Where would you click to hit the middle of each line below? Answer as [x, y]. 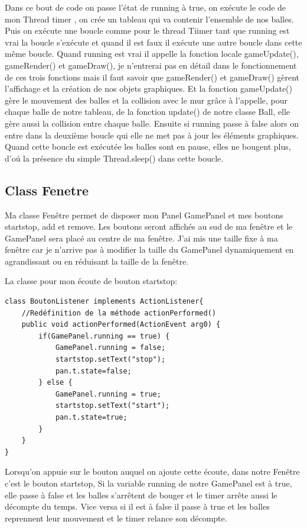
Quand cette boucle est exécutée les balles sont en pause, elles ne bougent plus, [148, 147]
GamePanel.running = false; [110, 348]
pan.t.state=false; [93, 371]
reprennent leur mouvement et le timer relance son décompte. [116, 518]
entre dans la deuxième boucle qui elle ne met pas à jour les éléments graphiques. [152, 135]
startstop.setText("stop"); [110, 360]
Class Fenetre [47, 190]
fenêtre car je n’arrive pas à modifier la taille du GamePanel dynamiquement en [149, 249]
